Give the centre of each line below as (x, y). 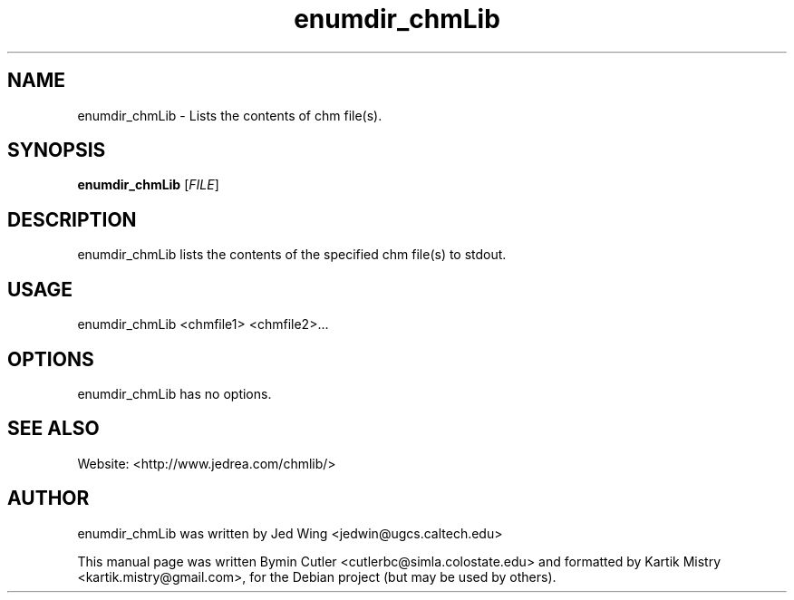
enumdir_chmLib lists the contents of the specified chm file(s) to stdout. (292, 255)
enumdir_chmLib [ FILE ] (148, 185)
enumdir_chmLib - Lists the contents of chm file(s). (230, 115)
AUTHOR (48, 498)
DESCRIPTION (72, 219)
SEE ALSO (53, 429)
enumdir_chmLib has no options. (174, 393)
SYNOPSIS (57, 150)
